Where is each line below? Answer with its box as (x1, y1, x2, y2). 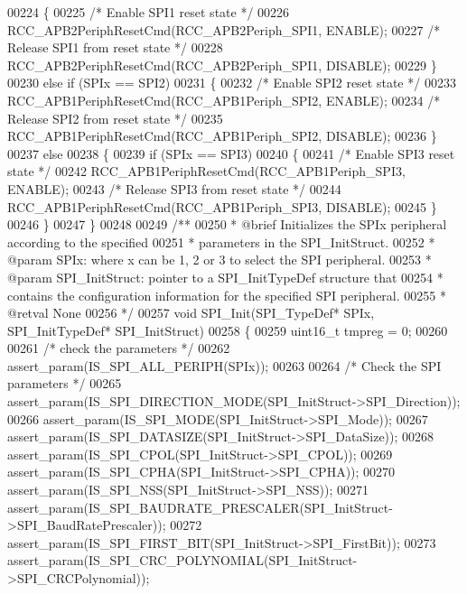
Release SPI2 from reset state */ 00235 (7, 108, 223, 127)
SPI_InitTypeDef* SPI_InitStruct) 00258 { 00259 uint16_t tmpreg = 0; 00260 (7, 320, 448, 339)
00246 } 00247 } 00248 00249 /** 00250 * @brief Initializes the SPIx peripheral (7, 215, 447, 234)
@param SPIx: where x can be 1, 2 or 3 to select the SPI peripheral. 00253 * (7, 250, 432, 269)
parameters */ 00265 (7, 374, 122, 393)
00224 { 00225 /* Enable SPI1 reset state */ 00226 (7, 3, 290, 21)
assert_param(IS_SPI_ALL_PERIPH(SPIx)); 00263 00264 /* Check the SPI (7, 356, 442, 375)
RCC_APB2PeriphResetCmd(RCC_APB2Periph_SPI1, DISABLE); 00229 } (7, 55, 437, 74)
